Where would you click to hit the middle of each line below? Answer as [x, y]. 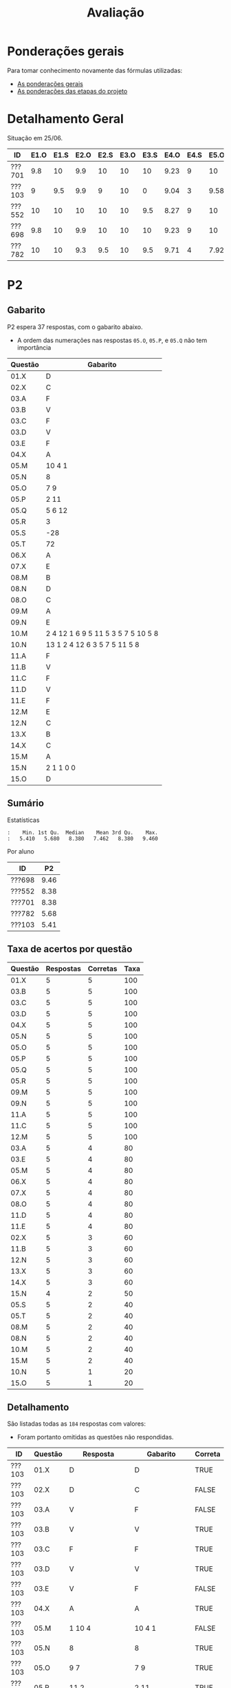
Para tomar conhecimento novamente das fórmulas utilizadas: [95, 70]
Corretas [102, 969]
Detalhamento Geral [65, 119]
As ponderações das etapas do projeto [72, 91]
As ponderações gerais [50, 83]
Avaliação [115, 13]
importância [34, 347]
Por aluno [21, 851]
